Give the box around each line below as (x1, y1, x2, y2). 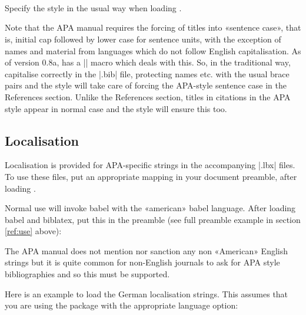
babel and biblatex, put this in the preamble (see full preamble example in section (5, 213, 301, 225)
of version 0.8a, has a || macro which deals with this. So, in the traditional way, (5, 56, 291, 68)
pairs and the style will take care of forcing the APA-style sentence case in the (5, 79, 287, 91)
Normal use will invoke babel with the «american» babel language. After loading (5, 202, 296, 214)
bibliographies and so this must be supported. (5, 268, 170, 280)
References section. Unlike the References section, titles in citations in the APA (5, 90, 291, 103)
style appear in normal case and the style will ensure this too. (5, 102, 227, 114)
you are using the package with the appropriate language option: (5, 299, 238, 311)
